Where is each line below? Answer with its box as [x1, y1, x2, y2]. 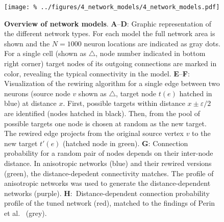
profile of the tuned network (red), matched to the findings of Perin [4, 198, 215, 208]
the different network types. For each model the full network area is [4, 28, 215, 39]
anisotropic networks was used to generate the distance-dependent [4, 178, 211, 188]
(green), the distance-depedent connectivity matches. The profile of [4, 168, 214, 178]
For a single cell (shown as [4, 48, 87, 59]
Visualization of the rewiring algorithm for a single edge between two [4, 78, 220, 89]
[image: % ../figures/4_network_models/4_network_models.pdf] [4, 4, 220, 11]
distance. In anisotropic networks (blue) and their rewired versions [4, 157, 212, 168]
